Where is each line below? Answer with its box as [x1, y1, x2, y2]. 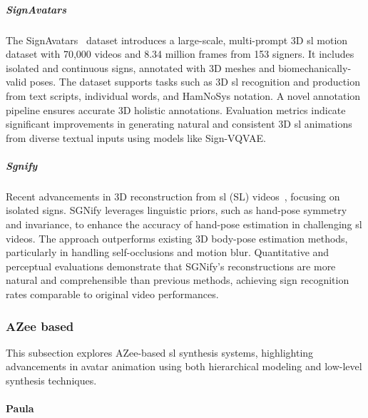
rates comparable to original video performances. [6, 287, 219, 302]
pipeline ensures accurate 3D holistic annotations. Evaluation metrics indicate [6, 102, 346, 117]
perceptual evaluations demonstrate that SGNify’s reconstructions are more [6, 258, 336, 273]
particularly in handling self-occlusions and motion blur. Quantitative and [6, 245, 329, 260]
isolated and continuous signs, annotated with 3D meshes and [6, 60, 275, 75]
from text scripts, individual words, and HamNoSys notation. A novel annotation [6, 88, 361, 103]
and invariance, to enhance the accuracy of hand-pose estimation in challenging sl [6, 217, 362, 232]
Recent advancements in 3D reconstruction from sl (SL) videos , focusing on [6, 188, 340, 203]
